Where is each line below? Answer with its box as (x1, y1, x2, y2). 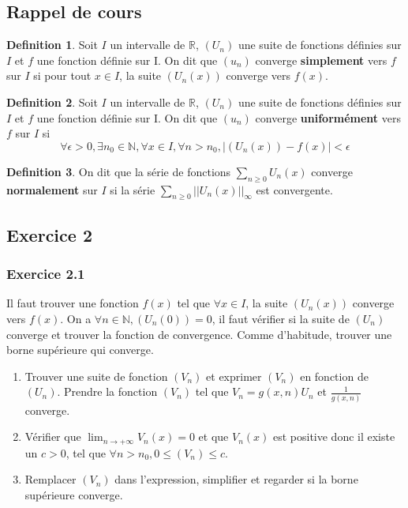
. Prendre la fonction (57, 383, 158, 400)
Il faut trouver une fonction (6, 295, 139, 311)
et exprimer (206, 367, 262, 384)
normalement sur (6, 181, 98, 198)
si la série (110, 181, 155, 198)
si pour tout (33, 67, 92, 84)
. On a (60, 310, 92, 326)
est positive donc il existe (272, 428, 395, 445)
